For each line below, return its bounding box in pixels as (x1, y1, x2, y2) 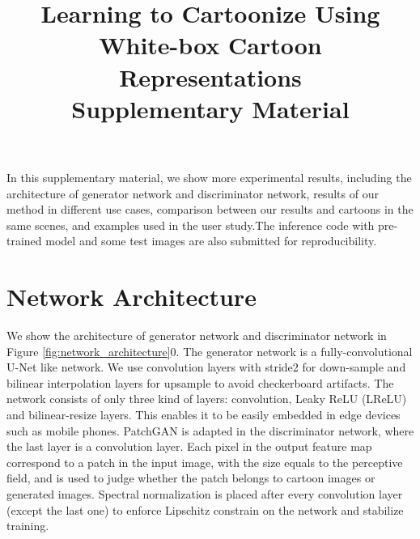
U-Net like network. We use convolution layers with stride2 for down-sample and (6, 359, 406, 376)
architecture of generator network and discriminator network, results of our (6, 185, 379, 202)
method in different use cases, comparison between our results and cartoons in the (6, 201, 414, 218)
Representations (119, 60, 302, 93)
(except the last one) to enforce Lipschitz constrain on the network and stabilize (6, 501, 404, 518)
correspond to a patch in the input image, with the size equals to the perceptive (6, 453, 403, 470)
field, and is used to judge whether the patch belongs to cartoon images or (6, 469, 375, 486)
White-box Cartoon (99, 28, 322, 62)
